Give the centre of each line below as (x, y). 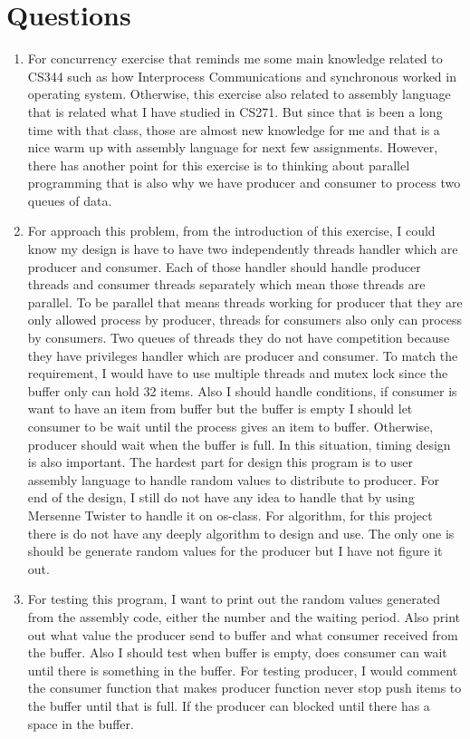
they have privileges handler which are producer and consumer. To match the (243, 355)
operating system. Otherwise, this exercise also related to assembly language (239, 94)
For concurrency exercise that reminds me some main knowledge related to (235, 58)
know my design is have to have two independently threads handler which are (243, 249)
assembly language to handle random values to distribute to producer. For (233, 479)
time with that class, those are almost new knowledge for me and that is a (234, 129)
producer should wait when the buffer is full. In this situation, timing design (239, 444)
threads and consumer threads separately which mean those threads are (226, 284)
